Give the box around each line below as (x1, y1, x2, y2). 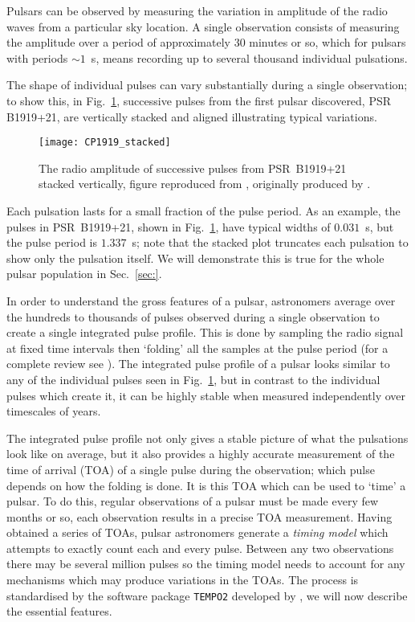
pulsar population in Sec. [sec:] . (6, 265, 162, 282)
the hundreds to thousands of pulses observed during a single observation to (6, 308, 380, 325)
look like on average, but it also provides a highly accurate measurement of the (6, 445, 395, 462)
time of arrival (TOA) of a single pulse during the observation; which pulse (6, 460, 375, 477)
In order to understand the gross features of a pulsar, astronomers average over (6, 292, 396, 309)
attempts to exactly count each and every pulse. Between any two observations (6, 539, 394, 556)
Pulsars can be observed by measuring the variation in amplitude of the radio (6, 2, 388, 18)
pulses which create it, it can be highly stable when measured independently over (6, 387, 406, 403)
